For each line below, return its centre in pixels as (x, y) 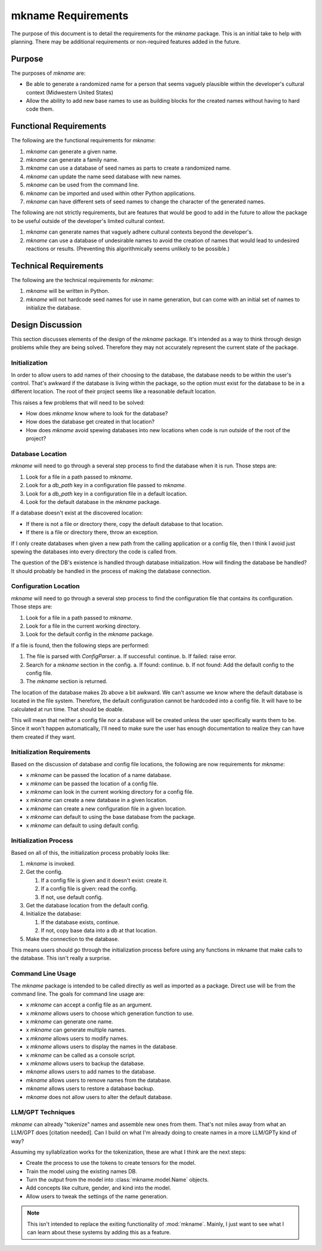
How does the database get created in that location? (90, 422)
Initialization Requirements (51, 752)
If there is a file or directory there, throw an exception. (92, 533)
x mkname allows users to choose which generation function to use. (110, 1013)
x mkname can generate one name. (69, 1021)
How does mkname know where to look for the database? (97, 414)
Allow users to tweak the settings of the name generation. (97, 1196)
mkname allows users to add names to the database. (91, 1072)
